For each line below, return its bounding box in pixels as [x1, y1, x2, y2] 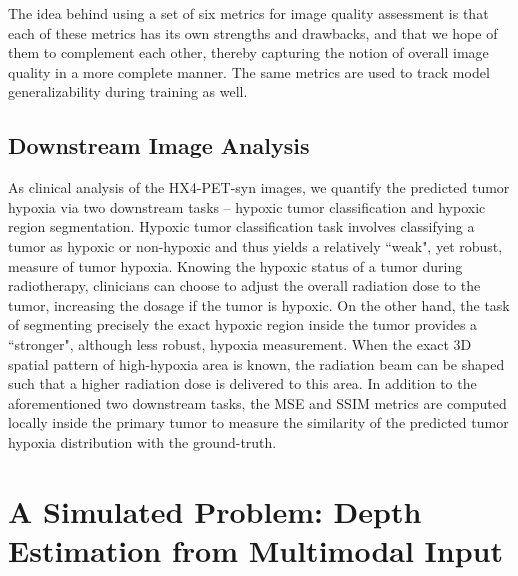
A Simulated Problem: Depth [8, 490, 422, 531]
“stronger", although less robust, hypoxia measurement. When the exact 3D [8, 333, 472, 354]
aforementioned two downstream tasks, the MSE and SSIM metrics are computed [8, 392, 507, 413]
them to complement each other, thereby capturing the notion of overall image [8, 42, 489, 63]
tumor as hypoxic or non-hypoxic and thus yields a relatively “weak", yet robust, [8, 235, 503, 256]
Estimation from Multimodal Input [8, 529, 503, 570]
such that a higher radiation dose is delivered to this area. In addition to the [8, 373, 477, 394]
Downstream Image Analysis [8, 130, 310, 161]
